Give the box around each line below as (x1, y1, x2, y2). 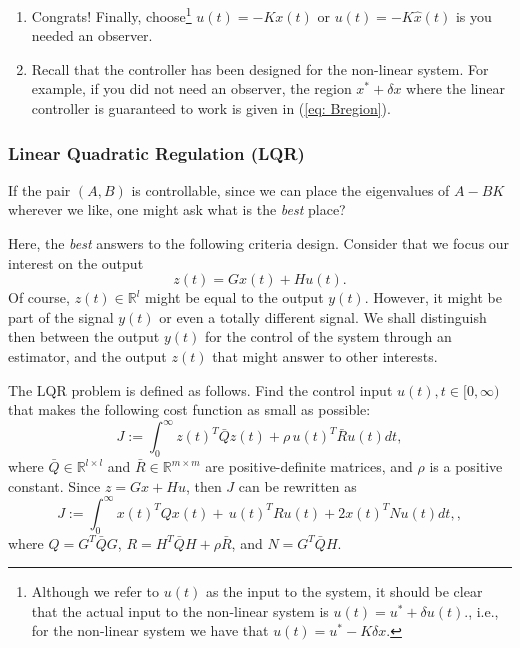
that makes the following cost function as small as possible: (8, 399, 371, 420)
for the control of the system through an (205, 326, 452, 347)
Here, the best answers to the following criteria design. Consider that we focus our (8, 233, 510, 254)
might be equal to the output (145, 287, 324, 308)
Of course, (8, 287, 70, 308)
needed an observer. (31, 25, 153, 46)
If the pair (8, 179, 71, 200)
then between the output (8, 326, 160, 347)
